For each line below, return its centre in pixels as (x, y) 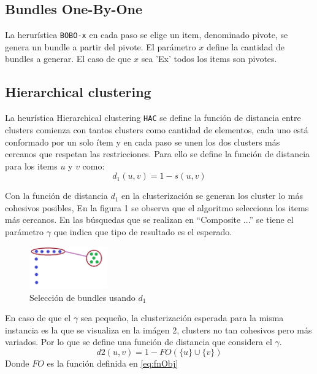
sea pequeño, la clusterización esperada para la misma (182, 318)
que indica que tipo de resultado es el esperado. (143, 232)
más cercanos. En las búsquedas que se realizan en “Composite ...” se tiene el (149, 220)
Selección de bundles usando (82, 297)
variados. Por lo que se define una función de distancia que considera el (139, 342)
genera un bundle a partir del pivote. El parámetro (101, 46)
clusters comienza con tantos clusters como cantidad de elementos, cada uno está (157, 129)
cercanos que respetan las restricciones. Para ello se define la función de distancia (158, 154)
